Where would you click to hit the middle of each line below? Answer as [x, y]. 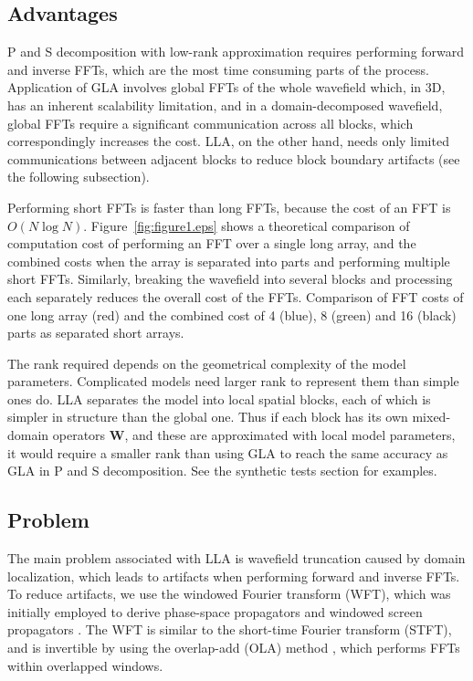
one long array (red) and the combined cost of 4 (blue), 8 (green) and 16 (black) [232, 314]
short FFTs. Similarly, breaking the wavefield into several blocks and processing [230, 279]
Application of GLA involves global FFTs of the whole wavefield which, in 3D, [226, 87]
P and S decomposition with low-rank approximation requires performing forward [236, 52]
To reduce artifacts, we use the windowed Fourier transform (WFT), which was [229, 594]
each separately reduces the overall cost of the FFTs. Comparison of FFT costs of [236, 296]
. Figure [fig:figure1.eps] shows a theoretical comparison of [247, 225]
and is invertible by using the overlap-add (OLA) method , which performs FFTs [234, 648]
